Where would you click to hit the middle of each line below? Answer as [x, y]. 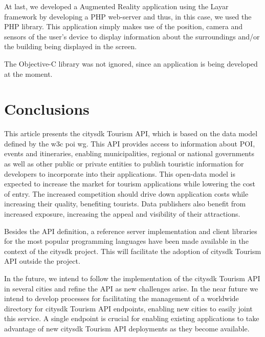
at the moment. [28, 73]
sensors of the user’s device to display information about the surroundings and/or [132, 36]
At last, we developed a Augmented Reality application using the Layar [116, 6]
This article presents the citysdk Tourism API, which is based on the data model [131, 133]
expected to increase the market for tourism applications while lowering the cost [130, 184]
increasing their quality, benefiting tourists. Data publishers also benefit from [125, 204]
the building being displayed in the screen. [71, 46]
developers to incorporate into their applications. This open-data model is [120, 173]
